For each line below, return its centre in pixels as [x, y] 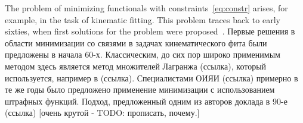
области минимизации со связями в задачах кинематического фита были [136, 42]
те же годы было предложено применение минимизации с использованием [140, 89]
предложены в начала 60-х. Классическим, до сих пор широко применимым [143, 54]
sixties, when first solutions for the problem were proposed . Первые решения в [150, 31]
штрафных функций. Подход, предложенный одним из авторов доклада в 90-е [146, 101]
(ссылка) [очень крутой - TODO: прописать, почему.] [102, 113]
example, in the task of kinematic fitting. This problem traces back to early [143, 19]
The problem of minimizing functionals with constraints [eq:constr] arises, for [146, 8]
